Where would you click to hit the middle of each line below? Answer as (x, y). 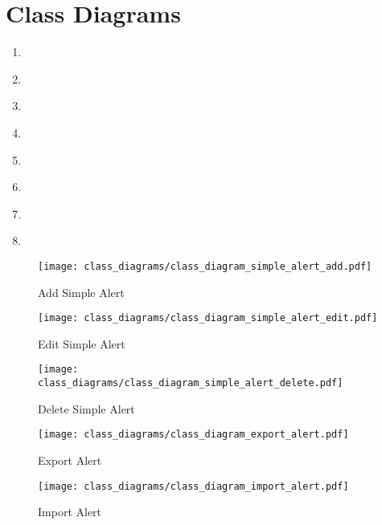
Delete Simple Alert (86, 408)
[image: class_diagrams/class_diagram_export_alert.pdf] (193, 435)
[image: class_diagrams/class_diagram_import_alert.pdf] (193, 486)
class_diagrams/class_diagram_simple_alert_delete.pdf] (191, 383)
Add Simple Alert (81, 292)
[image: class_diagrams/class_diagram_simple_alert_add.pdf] (205, 266)
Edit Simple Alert (82, 343)
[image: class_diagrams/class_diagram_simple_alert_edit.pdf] (208, 318)
